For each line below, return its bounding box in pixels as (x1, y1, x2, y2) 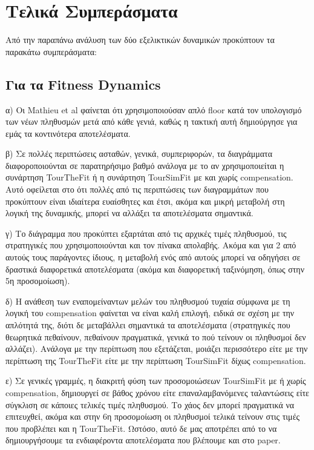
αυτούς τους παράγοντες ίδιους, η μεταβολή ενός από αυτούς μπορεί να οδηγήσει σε (5, 251, 301, 263)
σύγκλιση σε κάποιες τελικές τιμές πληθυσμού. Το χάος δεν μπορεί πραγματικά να (5, 398, 295, 411)
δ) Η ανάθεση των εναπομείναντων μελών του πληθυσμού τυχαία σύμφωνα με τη (5, 294, 290, 307)
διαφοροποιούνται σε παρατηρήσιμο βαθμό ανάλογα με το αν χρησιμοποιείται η (5, 159, 284, 171)
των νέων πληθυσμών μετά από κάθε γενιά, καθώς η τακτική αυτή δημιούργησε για (5, 115, 298, 128)
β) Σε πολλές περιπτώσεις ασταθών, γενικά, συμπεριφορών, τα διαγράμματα (5, 147, 272, 160)
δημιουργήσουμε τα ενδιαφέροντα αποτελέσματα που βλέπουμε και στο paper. (5, 434, 281, 446)
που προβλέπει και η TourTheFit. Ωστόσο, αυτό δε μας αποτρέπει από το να (5, 422, 277, 434)
